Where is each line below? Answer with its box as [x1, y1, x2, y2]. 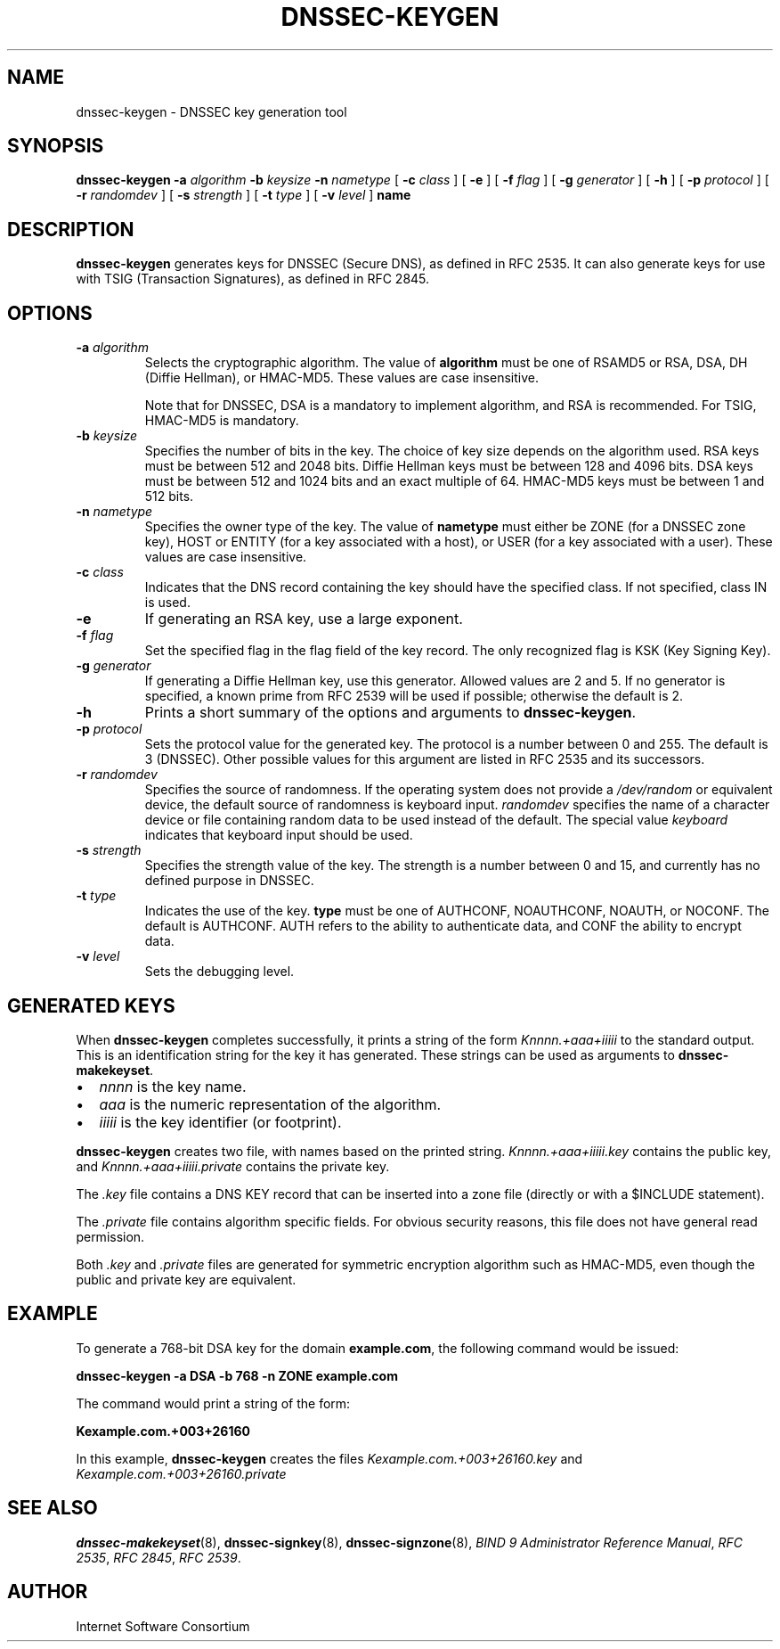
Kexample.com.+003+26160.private [76, 1465, 287, 1481]
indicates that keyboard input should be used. [144, 827, 413, 843]
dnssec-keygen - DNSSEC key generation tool [76, 103, 347, 119]
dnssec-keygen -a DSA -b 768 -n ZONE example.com [76, 1367, 398, 1383]
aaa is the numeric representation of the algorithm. [99, 1095, 442, 1113]
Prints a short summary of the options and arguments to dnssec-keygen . [144, 703, 637, 722]
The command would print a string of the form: [76, 1395, 351, 1411]
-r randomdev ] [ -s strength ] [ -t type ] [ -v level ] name [76, 187, 411, 203]
